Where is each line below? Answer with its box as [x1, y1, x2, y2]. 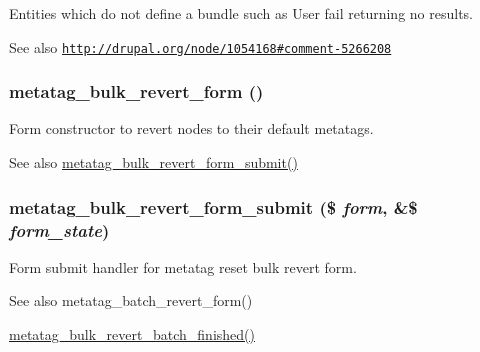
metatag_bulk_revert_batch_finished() [9, 323, 255, 344]
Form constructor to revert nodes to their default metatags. [9, 118, 374, 139]
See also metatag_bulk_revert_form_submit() [9, 152, 298, 173]
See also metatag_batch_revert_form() [9, 290, 253, 311]
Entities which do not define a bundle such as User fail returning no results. [9, 3, 474, 23]
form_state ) [9, 217, 110, 242]
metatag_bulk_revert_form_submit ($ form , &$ [9, 194, 418, 219]
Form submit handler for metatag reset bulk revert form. [9, 256, 357, 277]
